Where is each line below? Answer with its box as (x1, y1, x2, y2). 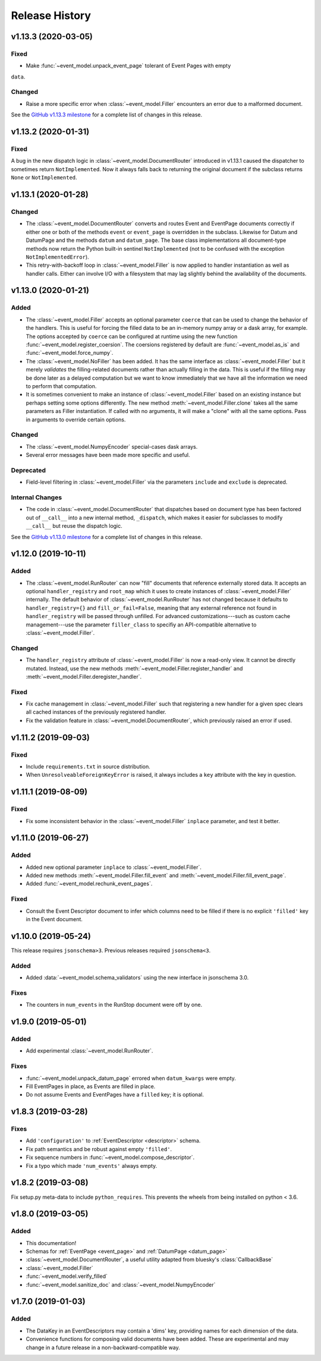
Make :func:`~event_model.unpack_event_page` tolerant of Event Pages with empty (26, 62, 231, 70)
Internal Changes (11, 493, 62, 502)
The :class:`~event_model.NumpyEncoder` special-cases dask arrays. (26, 443, 198, 450)
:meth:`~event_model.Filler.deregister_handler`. (26, 673, 142, 680)
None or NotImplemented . (11, 174, 77, 181)
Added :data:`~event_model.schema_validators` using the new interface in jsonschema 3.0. (26, 974, 249, 981)
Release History (11, 9, 92, 22)
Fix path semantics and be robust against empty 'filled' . (26, 1145, 172, 1152)
